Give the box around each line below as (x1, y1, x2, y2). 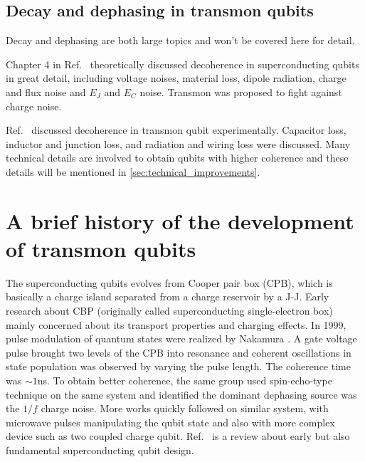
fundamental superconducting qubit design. (6, 442, 194, 457)
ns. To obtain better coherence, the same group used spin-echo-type (37, 373, 332, 388)
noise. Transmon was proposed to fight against (139, 84, 342, 99)
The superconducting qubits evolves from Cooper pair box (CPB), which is (6, 275, 333, 290)
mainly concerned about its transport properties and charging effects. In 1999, (6, 317, 347, 332)
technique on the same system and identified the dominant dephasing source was (6, 387, 357, 401)
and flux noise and (6, 84, 86, 99)
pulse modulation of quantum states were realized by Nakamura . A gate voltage (6, 331, 357, 346)
